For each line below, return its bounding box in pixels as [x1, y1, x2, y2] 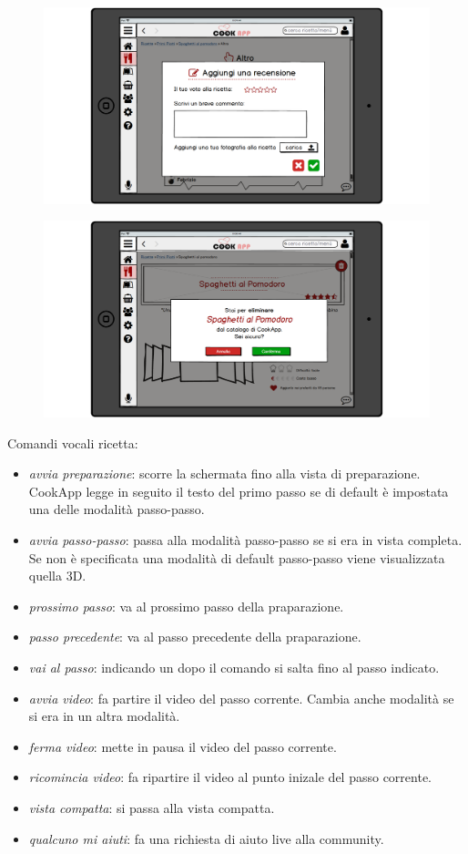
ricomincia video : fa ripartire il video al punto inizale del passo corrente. [28, 767, 432, 787]
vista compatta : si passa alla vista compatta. [28, 797, 275, 817]
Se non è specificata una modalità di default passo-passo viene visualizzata [28, 548, 445, 567]
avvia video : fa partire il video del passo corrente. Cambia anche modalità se [28, 688, 454, 707]
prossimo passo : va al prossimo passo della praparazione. [28, 596, 344, 615]
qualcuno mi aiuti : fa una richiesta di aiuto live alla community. [28, 828, 384, 848]
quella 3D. [28, 566, 86, 585]
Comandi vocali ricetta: [7, 433, 138, 452]
